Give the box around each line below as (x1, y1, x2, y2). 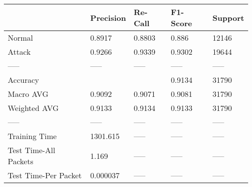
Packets (8, 156, 33, 167)
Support (212, 12, 244, 23)
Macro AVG (8, 88, 48, 99)
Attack (8, 46, 31, 57)
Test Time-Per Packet (8, 170, 82, 181)
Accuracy (8, 74, 39, 85)
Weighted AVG (8, 102, 59, 113)
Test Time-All (8, 144, 55, 156)
